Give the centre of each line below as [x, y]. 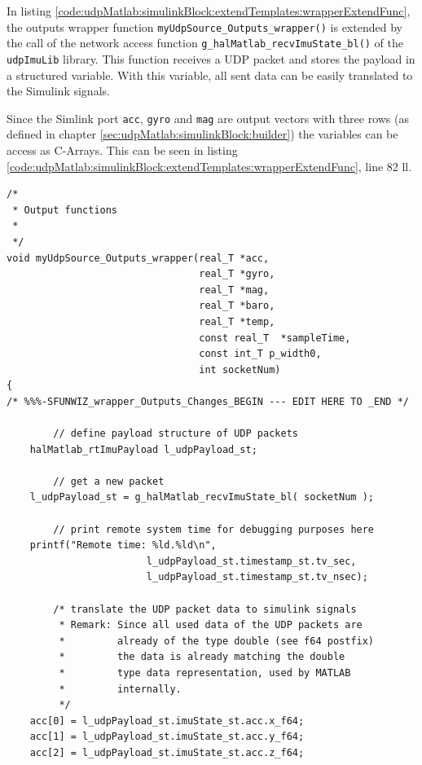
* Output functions [65, 210]
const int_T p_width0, [260, 354]
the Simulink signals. [58, 91]
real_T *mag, [234, 290]
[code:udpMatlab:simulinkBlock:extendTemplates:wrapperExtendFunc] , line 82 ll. [209, 166]
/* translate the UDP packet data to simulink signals [205, 609]
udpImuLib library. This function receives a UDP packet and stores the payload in [211, 58]
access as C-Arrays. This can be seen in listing [122, 150]
